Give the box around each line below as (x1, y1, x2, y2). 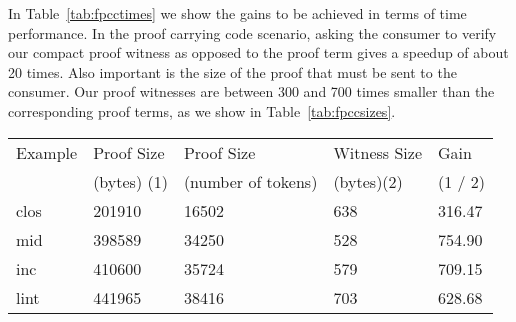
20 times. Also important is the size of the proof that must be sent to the (8, 61, 457, 82)
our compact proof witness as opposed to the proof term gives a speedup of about (8, 42, 509, 63)
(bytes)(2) (333, 169, 403, 193)
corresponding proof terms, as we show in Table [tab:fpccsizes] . (8, 100, 396, 121)
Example (16, 140, 78, 164)
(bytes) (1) (93, 169, 168, 193)
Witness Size (333, 140, 422, 164)
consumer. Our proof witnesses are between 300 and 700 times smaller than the (8, 81, 495, 102)
